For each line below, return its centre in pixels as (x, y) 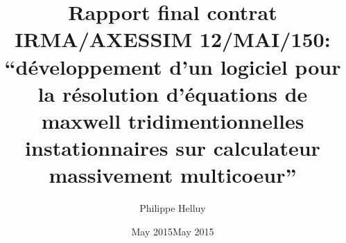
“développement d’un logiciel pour (173, 66)
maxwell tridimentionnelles (173, 120)
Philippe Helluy (173, 208)
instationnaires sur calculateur (173, 148)
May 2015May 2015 (173, 231)
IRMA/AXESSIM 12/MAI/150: (173, 39)
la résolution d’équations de (173, 93)
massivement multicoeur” (173, 175)
